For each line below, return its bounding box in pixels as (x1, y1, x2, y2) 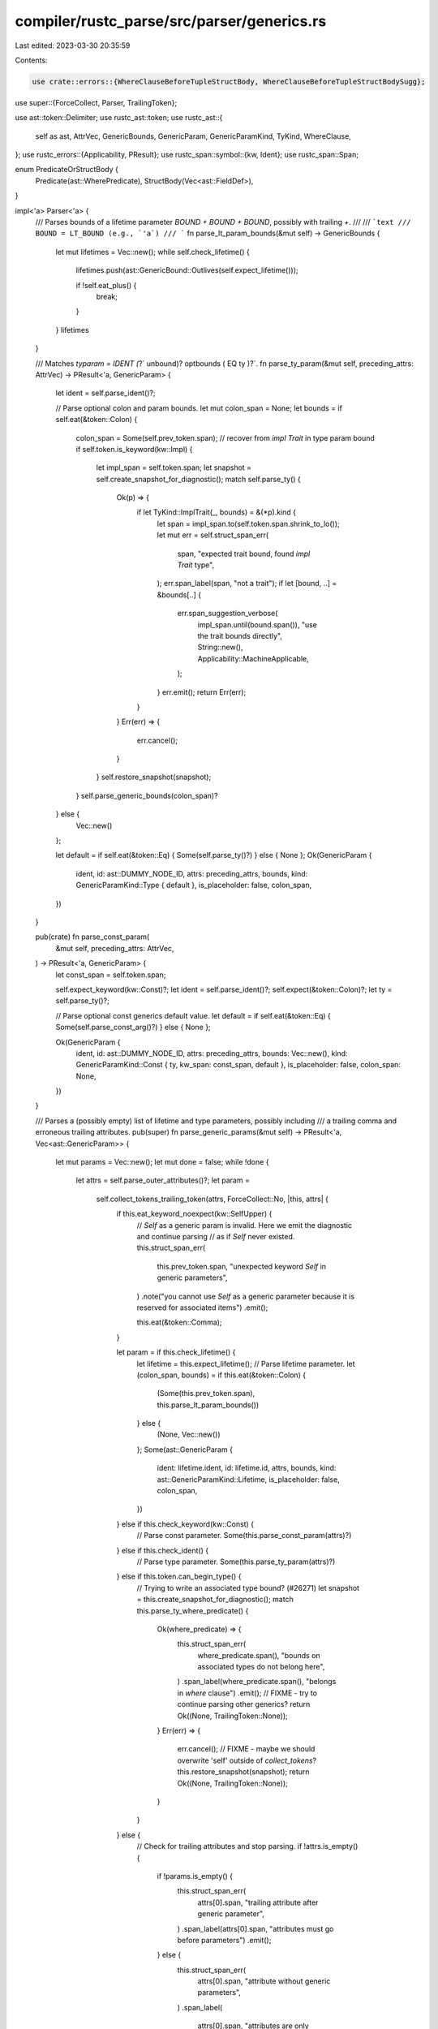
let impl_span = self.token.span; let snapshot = (96, 463, 251, 472)
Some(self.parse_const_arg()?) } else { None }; (55, 1023, 211, 1032)
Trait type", (177, 560, 215, 570)
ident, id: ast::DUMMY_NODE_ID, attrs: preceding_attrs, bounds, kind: (75, 868, 308, 878)
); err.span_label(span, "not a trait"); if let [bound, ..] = (157, 579, 337, 588)
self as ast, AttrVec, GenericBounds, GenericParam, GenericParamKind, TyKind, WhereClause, (35, 131, 352, 141)
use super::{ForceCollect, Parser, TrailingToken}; (15, 97, 178, 107)
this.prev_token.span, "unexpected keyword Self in (157, 1261, 327, 1271)
